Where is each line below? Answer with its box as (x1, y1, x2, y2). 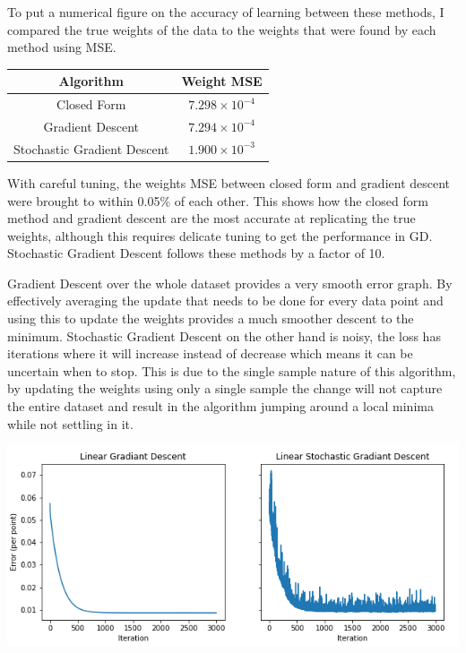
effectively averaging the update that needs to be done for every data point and (7, 291, 444, 310)
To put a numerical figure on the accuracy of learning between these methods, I (7, 3, 444, 21)
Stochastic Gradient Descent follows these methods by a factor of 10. (7, 244, 385, 262)
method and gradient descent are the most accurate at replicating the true (7, 209, 416, 228)
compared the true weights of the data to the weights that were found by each (7, 20, 436, 39)
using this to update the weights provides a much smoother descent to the (7, 309, 414, 328)
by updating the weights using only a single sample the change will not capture (7, 379, 443, 398)
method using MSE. (7, 38, 116, 56)
